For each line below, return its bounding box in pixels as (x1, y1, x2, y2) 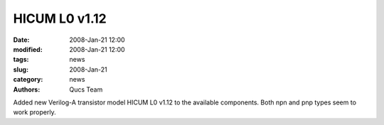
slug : (13, 65, 28, 74)
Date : (13, 36, 30, 44)
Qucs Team (69, 85, 103, 94)
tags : (13, 55, 29, 64)
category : (13, 75, 43, 84)
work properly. (13, 108, 56, 116)
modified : (13, 45, 43, 53)
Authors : (13, 85, 41, 94)
